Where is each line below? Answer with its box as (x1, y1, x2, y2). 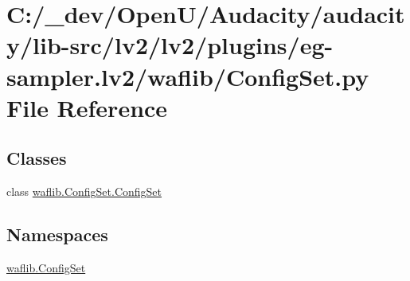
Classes (6, 146, 67, 170)
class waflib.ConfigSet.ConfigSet (6, 183, 162, 200)
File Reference (6, 91, 168, 123)
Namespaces (6, 222, 108, 247)
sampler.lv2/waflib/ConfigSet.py (6, 60, 369, 92)
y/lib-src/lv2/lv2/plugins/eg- (6, 29, 334, 61)
